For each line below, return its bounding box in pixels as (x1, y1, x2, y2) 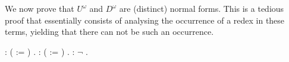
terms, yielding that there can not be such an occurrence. (5, 25, 214, 38)
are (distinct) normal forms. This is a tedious (119, 2, 284, 14)
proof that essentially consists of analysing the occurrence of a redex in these (5, 14, 285, 26)
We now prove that (5, 2, 74, 14)
